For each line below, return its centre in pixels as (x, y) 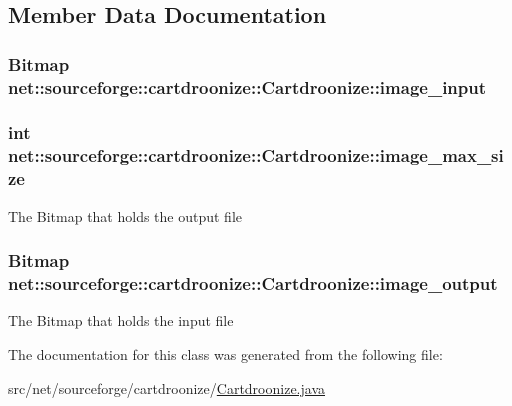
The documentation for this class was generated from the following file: (225, 353)
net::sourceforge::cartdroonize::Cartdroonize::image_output (253, 283)
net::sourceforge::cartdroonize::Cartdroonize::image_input (247, 86)
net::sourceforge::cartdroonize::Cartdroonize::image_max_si (256, 155)
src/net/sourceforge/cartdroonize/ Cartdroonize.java (167, 387)
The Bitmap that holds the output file (125, 215)
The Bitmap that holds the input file (121, 320)
